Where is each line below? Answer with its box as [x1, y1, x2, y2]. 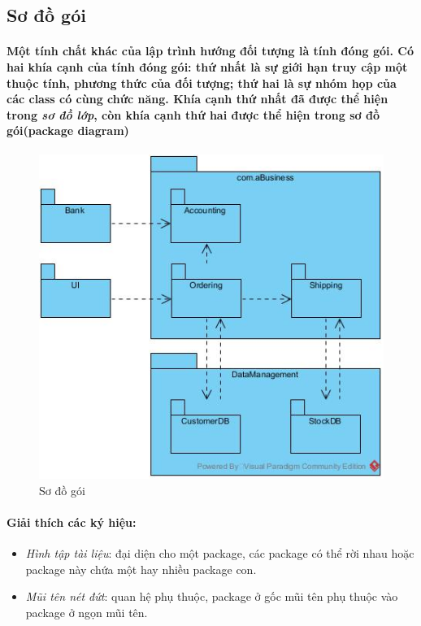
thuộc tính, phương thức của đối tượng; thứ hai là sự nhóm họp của [7, 74, 397, 91]
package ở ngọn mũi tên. [25, 603, 148, 620]
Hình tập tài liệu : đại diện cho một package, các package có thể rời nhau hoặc [25, 545, 414, 562]
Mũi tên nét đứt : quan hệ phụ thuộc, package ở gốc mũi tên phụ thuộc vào [25, 588, 398, 605]
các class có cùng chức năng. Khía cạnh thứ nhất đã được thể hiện [7, 90, 388, 107]
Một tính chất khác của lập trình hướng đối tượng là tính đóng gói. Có [7, 42, 414, 59]
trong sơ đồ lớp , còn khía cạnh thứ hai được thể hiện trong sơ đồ [7, 106, 380, 123]
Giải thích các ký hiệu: [7, 513, 137, 530]
